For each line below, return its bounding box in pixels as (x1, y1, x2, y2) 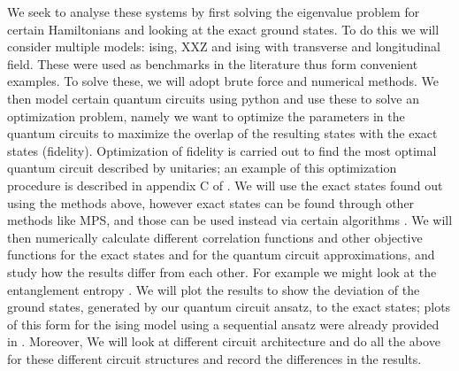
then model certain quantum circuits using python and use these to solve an (7, 89, 419, 107)
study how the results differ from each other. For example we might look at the (7, 262, 437, 281)
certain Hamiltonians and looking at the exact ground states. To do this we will (7, 19, 440, 38)
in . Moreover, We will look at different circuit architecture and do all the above (7, 332, 440, 351)
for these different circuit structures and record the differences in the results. (7, 349, 422, 367)
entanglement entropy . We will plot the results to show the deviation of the (7, 280, 420, 298)
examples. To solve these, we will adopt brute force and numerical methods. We (7, 72, 440, 90)
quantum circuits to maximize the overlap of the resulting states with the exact (7, 124, 438, 143)
